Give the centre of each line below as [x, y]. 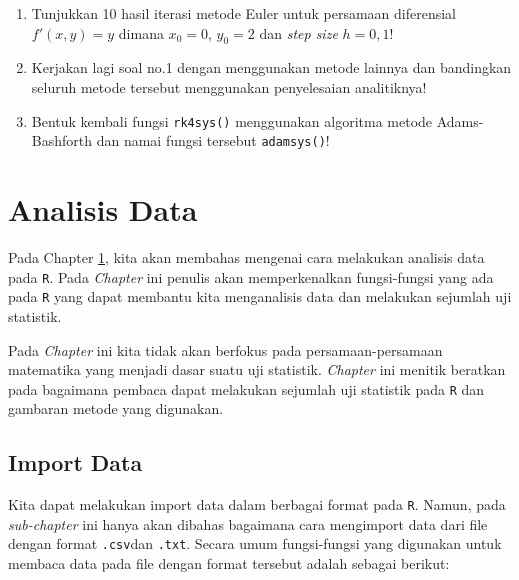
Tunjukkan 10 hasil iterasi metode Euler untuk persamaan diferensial [244, 13]
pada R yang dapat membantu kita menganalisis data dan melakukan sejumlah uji [260, 296]
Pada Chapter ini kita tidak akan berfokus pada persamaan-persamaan [225, 349]
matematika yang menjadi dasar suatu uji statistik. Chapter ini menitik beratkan [257, 369]
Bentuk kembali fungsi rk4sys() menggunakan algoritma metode [232, 120]
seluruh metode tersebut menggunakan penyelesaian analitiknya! [229, 86]
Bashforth [62, 140]
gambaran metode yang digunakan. [116, 408]
